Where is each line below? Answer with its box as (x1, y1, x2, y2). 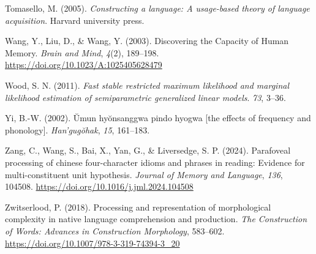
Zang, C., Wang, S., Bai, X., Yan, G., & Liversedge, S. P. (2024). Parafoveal (5, 144, 291, 157)
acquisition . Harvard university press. (5, 13, 145, 26)
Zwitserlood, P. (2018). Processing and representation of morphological (5, 200, 271, 213)
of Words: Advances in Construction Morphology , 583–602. (5, 224, 225, 237)
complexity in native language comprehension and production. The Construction (5, 212, 307, 225)
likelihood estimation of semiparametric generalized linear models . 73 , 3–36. (5, 91, 286, 103)
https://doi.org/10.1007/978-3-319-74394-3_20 (5, 236, 180, 249)
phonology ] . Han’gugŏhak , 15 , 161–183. (5, 123, 150, 136)
